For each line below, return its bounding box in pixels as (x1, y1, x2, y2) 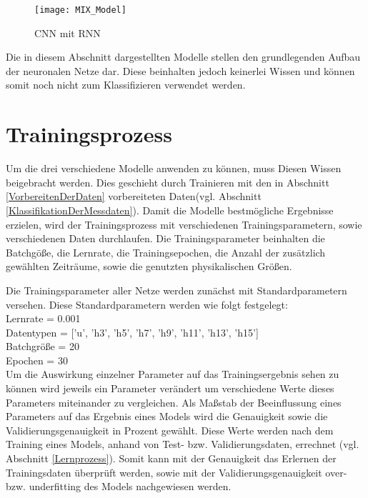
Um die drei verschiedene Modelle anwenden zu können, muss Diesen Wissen (6, 161, 342, 176)
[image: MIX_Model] (34, 5, 126, 15)
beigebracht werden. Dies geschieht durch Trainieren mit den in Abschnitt (6, 174, 329, 189)
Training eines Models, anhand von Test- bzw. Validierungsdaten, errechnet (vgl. (6, 437, 359, 452)
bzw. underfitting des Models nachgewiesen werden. (6, 479, 232, 494)
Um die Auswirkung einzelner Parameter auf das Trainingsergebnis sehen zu (6, 367, 339, 382)
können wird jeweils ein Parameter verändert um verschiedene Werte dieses (6, 381, 334, 396)
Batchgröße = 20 (6, 339, 79, 354)
